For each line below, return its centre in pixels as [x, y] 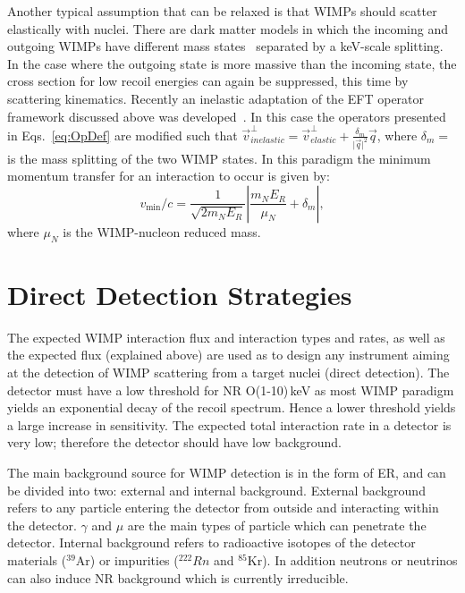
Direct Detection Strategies [180, 294]
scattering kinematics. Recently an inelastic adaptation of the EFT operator [216, 98]
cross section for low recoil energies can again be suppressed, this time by [208, 81]
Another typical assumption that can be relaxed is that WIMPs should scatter [222, 11]
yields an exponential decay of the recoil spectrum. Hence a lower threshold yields [232, 407]
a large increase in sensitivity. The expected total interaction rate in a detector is [229, 424]
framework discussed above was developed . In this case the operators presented [227, 116]
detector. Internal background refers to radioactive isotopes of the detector [211, 542]
